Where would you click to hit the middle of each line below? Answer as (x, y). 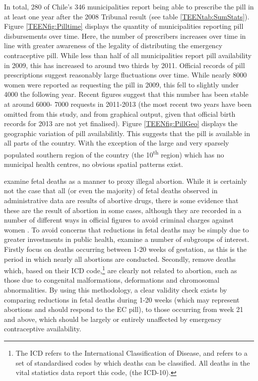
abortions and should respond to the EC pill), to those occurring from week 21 (124, 309)
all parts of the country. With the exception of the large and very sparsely (117, 143)
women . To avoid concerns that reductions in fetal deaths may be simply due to (127, 229)
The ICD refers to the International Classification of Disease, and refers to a (131, 352)
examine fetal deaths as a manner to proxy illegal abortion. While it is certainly (126, 181)
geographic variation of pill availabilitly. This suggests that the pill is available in (127, 133)
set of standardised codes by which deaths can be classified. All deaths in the (133, 362)
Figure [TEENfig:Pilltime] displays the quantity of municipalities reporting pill (124, 26)
